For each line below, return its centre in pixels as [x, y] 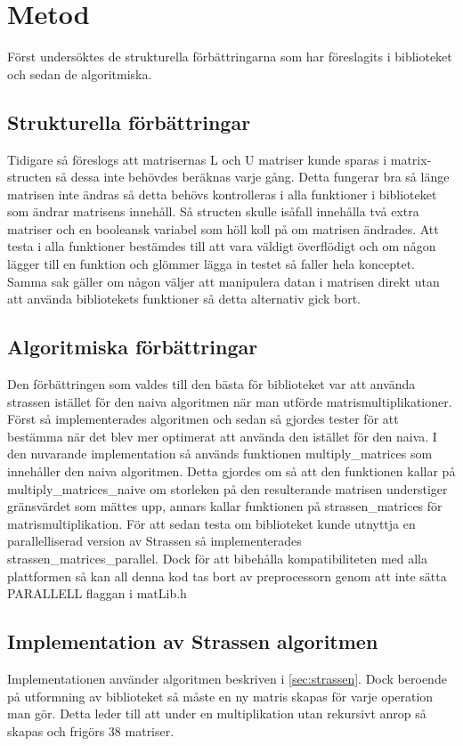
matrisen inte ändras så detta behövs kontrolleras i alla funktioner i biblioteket [222, 194]
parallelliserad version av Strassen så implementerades [154, 541]
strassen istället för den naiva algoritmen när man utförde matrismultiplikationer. [230, 401]
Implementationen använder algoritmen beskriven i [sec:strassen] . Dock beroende [227, 678]
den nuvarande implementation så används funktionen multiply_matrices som [220, 454]
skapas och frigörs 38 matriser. [91, 730]
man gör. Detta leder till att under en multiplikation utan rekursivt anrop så [217, 714]
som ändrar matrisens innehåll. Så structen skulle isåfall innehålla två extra [213, 211]
